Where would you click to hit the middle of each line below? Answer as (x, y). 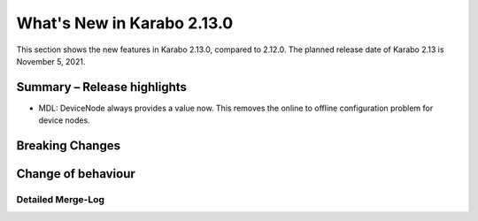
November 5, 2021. (51, 61)
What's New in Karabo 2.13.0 (125, 23)
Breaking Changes (69, 146)
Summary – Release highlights (102, 87)
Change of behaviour (76, 174)
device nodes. (64, 120)
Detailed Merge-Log (61, 200)
